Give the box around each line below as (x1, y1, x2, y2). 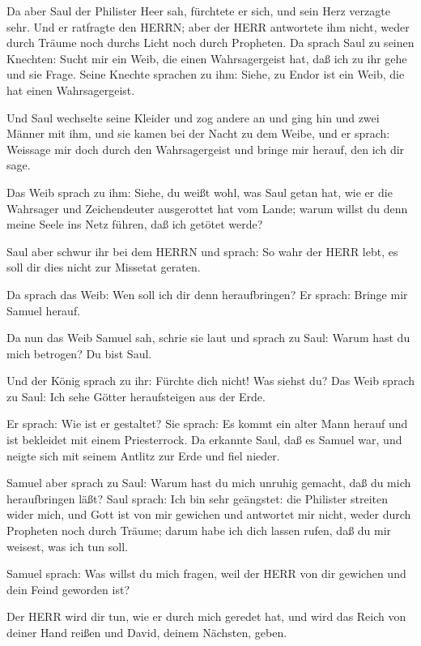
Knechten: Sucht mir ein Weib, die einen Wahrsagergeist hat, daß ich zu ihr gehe (6, 49, 407, 66)
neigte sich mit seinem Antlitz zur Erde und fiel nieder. (6, 447, 280, 464)
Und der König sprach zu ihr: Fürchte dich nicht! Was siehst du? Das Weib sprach (6, 372, 415, 389)
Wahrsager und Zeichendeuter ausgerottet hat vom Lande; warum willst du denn (6, 199, 408, 216)
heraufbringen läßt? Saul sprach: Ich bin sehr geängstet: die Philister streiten (6, 490, 389, 507)
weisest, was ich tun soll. (6, 537, 128, 554)
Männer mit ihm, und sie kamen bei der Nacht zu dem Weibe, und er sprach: (6, 125, 390, 142)
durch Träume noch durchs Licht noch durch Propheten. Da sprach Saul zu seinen (6, 34, 415, 51)
